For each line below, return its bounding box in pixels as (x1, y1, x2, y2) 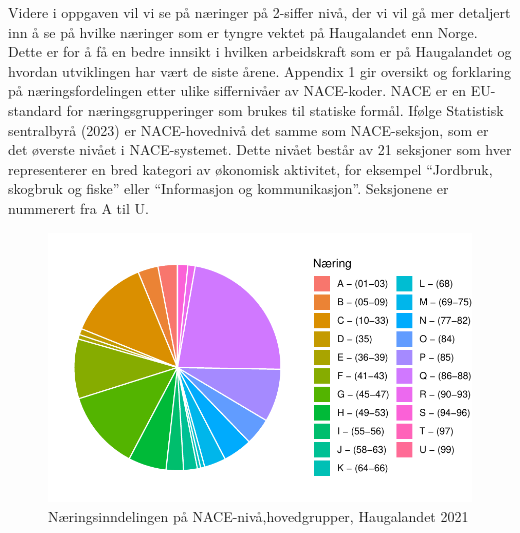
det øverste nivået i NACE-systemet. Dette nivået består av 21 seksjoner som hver (8, 139, 512, 160)
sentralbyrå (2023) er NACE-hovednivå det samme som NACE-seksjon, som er (8, 119, 489, 140)
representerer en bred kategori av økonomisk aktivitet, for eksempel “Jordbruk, (8, 158, 493, 179)
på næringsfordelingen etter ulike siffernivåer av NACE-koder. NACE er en (8, 80, 467, 101)
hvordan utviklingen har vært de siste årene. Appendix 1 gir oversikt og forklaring (8, 60, 512, 81)
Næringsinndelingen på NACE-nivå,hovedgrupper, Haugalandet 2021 (48, 505, 469, 526)
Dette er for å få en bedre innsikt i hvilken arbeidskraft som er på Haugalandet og (8, 41, 512, 62)
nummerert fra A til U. (8, 197, 149, 218)
